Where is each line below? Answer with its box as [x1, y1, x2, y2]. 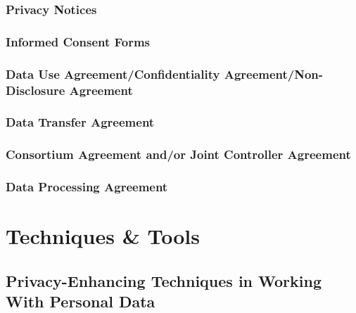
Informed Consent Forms [6, 32, 151, 50]
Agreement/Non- [224, 65, 324, 82]
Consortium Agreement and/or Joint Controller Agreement [6, 146, 351, 163]
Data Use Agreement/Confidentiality [6, 65, 220, 82]
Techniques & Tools [6, 222, 200, 250]
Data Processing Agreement [6, 178, 168, 196]
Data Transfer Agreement [6, 113, 155, 131]
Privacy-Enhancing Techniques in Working [6, 269, 322, 291]
